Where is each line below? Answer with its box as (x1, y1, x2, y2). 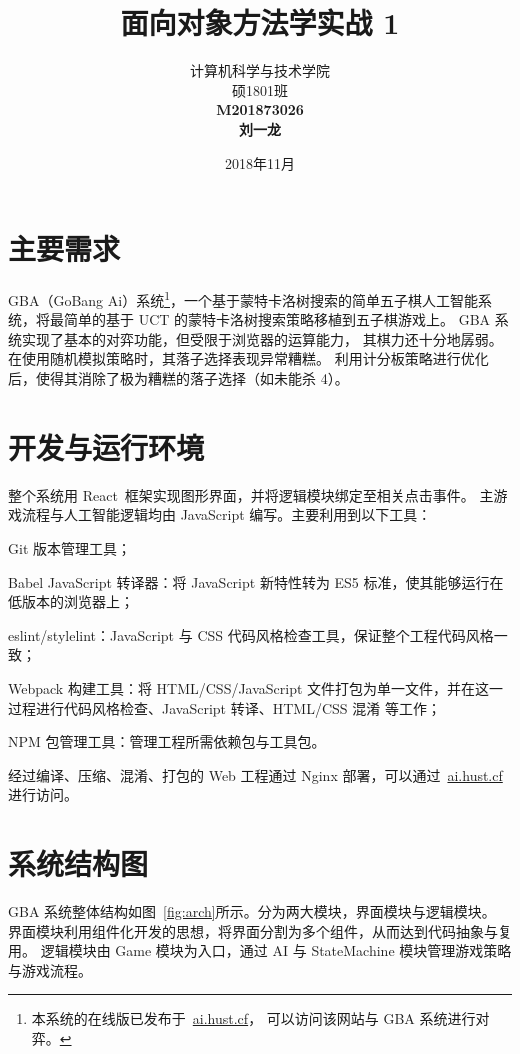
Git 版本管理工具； (8, 537, 131, 558)
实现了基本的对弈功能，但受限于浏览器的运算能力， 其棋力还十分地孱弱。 (21, 328, 503, 349)
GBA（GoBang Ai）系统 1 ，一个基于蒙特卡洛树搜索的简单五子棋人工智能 (8, 287, 478, 310)
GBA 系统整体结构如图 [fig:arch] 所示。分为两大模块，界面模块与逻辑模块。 (8, 901, 496, 922)
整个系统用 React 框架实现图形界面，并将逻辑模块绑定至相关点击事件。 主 (8, 484, 494, 505)
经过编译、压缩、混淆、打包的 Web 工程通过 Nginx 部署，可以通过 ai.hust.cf (8, 764, 503, 785)
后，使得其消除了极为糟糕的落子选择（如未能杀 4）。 (8, 368, 349, 389)
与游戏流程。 (8, 959, 92, 980)
